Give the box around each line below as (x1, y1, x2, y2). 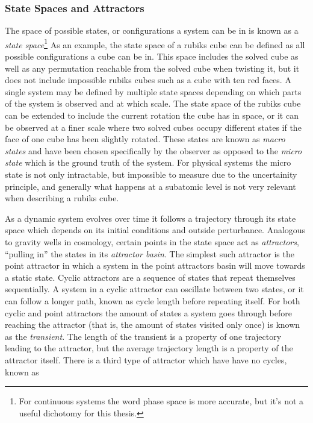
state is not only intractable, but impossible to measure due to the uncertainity (5, 168, 297, 180)
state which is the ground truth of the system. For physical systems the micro (5, 156, 291, 169)
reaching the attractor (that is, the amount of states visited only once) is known (5, 318, 300, 331)
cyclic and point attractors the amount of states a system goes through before (5, 306, 292, 319)
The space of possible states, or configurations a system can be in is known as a (5, 24, 299, 37)
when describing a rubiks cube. (5, 192, 119, 204)
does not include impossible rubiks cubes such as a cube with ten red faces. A (5, 74, 291, 86)
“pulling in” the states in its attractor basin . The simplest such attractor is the (5, 247, 294, 260)
